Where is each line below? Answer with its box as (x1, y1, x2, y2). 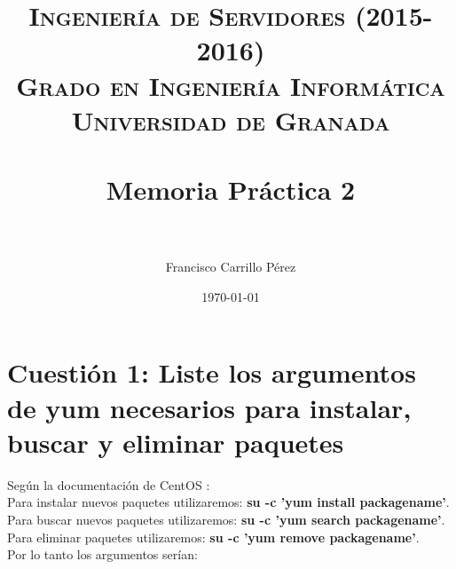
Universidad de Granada (71, 101, 390, 138)
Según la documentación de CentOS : (7, 475, 210, 494)
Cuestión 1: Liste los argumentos (7, 354, 416, 391)
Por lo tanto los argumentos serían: (7, 545, 198, 564)
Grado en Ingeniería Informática (16, 67, 445, 103)
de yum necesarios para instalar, (7, 389, 412, 425)
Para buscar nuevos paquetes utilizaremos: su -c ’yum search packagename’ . (7, 510, 445, 528)
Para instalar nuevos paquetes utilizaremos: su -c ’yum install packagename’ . (7, 493, 450, 511)
